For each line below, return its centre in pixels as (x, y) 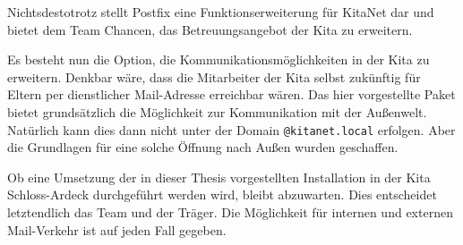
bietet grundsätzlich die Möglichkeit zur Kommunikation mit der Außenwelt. (217, 111)
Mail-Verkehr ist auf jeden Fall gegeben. (117, 229)
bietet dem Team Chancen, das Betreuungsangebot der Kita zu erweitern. (210, 29)
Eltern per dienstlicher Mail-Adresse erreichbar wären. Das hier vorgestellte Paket (231, 94)
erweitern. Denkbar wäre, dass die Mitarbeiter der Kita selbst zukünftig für (214, 76)
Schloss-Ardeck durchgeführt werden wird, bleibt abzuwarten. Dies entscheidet (222, 194)
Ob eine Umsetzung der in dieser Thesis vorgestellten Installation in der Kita (219, 177)
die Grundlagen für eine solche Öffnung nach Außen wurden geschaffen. (203, 147)
